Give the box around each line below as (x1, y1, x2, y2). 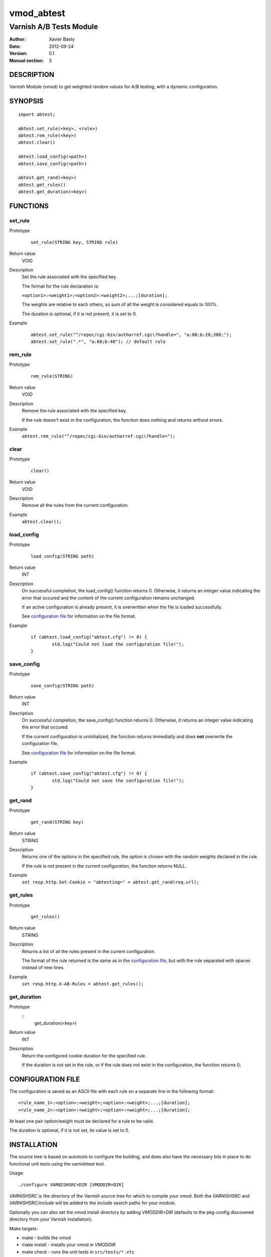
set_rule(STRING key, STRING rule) (31, 239, 118, 245)
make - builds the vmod (22, 1234, 71, 1240)
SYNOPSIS (9, 97, 44, 106)
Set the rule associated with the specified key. (22, 274, 117, 280)
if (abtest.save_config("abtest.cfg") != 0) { (31, 771, 148, 776)
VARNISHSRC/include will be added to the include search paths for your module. (9, 1200, 176, 1206)
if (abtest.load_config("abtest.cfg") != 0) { (31, 634, 148, 640)
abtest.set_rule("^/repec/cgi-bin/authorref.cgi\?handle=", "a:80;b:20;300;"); (31, 332, 232, 337)
